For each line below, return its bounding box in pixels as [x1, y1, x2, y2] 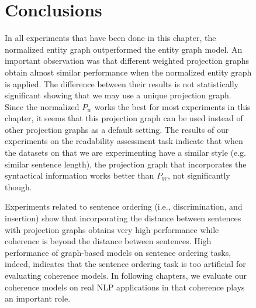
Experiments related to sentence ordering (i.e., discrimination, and [5, 200, 243, 213]
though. [5, 180, 32, 193]
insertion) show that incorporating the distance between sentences [5, 212, 241, 224]
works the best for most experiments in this [94, 100, 251, 112]
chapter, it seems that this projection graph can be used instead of [5, 112, 243, 124]
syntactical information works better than [5, 169, 154, 182]
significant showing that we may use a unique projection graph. [5, 89, 231, 101]
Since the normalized [5, 100, 79, 112]
